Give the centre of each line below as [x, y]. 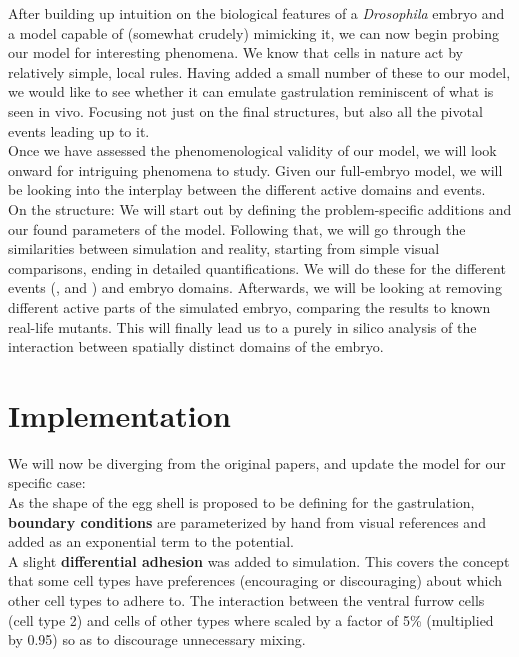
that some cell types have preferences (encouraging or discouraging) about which [255, 580]
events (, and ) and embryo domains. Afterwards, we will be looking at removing [255, 287]
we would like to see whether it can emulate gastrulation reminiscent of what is [251, 91]
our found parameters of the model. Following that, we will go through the [237, 228]
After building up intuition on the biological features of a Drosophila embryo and [256, 13]
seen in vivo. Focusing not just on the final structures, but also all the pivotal [245, 110]
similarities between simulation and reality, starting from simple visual [224, 248]
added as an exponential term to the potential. [151, 541]
